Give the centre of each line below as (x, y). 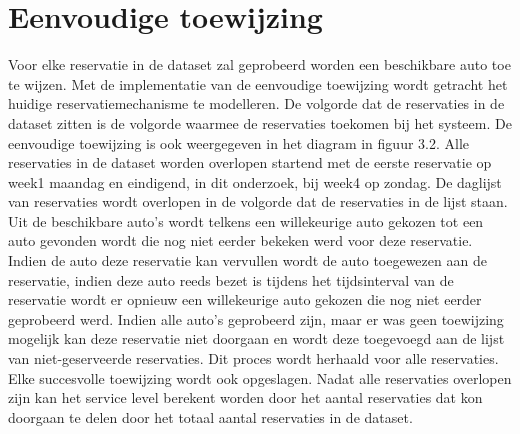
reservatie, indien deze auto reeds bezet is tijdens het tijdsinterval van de (231, 279)
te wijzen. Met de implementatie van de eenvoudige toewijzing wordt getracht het (258, 83)
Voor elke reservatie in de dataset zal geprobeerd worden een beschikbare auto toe (259, 64)
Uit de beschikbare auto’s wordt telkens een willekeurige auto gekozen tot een (246, 220)
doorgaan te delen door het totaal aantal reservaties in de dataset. (210, 416)
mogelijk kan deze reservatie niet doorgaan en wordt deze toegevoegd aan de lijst (256, 338)
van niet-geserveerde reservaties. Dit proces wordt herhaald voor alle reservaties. (253, 358)
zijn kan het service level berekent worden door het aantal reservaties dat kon (245, 397)
